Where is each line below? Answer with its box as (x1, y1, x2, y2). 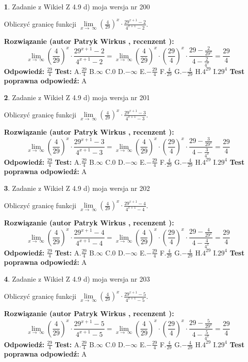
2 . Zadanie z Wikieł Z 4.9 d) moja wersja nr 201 (4, 92, 150, 102)
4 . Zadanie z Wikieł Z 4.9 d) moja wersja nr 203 (4, 273, 150, 284)
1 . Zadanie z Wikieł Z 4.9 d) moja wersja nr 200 (4, 1, 150, 11)
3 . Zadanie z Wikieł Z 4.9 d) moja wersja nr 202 (4, 182, 150, 193)
